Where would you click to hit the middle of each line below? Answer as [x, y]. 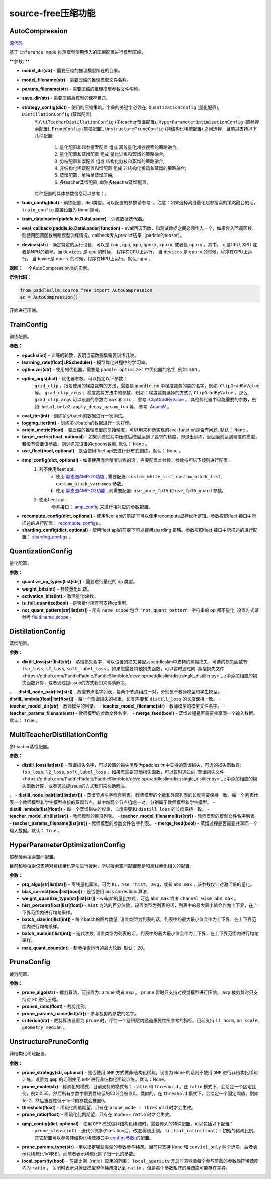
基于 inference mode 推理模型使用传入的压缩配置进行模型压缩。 [77, 52]
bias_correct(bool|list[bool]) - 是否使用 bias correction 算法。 [87, 891]
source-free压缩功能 [52, 13]
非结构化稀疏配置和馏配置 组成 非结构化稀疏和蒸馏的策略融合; [123, 168]
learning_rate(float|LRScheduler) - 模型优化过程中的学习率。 [86, 362]
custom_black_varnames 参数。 [91, 483]
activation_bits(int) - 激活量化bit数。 [60, 596]
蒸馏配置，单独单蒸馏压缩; [87, 175]
